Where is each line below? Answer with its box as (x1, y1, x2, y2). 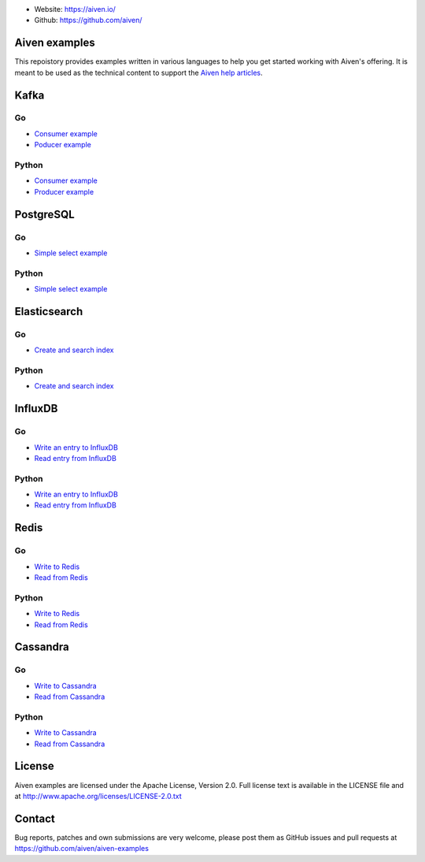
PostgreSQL (14, 207, 75, 221)
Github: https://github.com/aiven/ (34, 16, 142, 25)
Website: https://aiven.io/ (34, 5, 116, 13)
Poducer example (34, 140, 92, 150)
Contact (14, 812, 55, 825)
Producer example (34, 187, 94, 196)
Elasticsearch (14, 304, 83, 318)
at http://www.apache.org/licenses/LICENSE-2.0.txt (14, 791, 183, 801)
